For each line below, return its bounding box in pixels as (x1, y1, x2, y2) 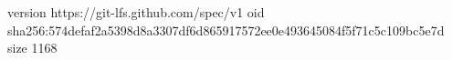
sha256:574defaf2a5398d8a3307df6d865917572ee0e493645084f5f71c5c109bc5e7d (7, 20, 445, 39)
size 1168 (7, 38, 58, 57)
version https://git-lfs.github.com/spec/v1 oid (7, 3, 265, 21)
